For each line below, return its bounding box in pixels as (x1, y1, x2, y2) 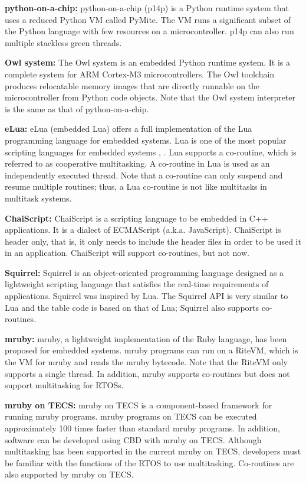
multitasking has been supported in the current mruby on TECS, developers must (5, 445, 301, 457)
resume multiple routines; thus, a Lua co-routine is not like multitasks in (5, 180, 267, 193)
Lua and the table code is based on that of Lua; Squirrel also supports (5, 301, 259, 313)
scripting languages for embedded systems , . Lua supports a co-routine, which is (5, 145, 297, 158)
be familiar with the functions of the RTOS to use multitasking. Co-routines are (5, 456, 294, 469)
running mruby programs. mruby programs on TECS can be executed (5, 410, 257, 423)
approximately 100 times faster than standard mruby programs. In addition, (5, 422, 280, 434)
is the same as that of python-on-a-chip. (5, 102, 149, 115)
